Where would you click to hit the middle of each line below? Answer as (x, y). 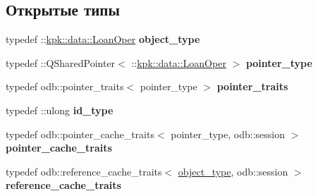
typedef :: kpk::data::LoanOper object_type (103, 39)
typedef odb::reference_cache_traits (84, 171)
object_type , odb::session (233, 171)
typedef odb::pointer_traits (65, 86)
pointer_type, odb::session (228, 134)
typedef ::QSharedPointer (61, 62)
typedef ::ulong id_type (60, 110)
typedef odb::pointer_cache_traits (80, 134)
